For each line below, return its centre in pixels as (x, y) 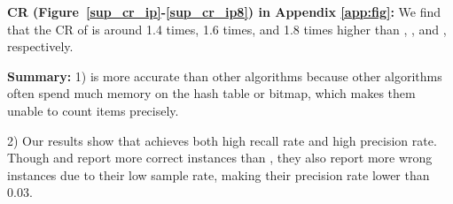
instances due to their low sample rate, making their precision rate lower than (219, 174)
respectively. (40, 46)
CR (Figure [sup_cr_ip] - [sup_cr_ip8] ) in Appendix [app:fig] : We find (224, 11)
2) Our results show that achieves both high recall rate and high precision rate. (222, 140)
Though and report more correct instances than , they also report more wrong (220, 158)
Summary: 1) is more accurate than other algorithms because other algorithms (225, 76)
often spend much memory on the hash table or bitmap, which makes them (211, 93)
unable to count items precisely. (93, 110)
